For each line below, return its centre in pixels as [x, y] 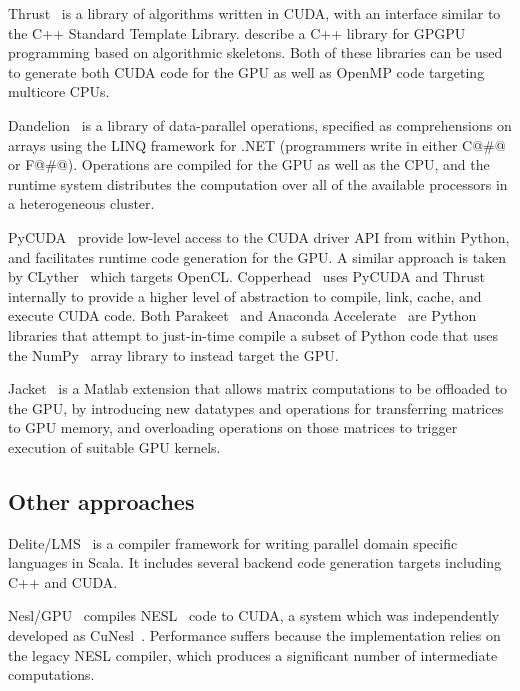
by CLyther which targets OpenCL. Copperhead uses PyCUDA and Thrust [246, 276]
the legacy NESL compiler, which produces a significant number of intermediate [253, 654]
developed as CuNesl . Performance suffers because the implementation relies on [254, 635]
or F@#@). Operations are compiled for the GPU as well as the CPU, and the [249, 164]
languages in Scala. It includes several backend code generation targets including [255, 562]
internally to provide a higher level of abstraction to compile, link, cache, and [245, 295]
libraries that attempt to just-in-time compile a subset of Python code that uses [253, 334]
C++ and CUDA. [63, 581]
